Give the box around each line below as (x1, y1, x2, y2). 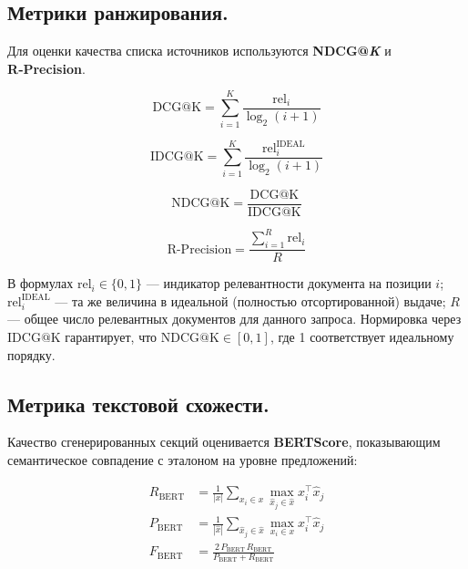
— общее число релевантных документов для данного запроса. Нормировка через (7, 309, 462, 328)
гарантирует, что (65, 326, 158, 346)
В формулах (7, 274, 74, 293)
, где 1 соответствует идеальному (270, 326, 454, 346)
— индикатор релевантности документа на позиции (146, 274, 432, 293)
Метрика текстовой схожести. (7, 389, 270, 418)
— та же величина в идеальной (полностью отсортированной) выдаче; (55, 291, 446, 310)
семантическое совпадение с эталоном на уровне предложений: (7, 450, 358, 469)
